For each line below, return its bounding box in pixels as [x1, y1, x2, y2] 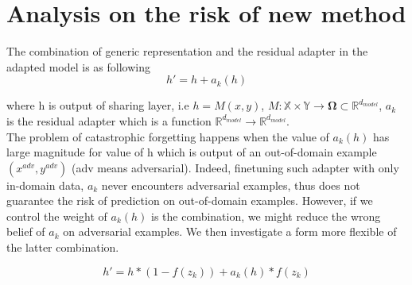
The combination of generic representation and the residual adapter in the [6, 43, 368, 60]
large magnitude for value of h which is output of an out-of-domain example [6, 144, 377, 160]
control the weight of [6, 207, 107, 224]
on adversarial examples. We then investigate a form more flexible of [63, 223, 397, 240]
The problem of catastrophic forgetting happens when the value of [6, 128, 329, 144]
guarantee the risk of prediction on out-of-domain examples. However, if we [6, 192, 373, 209]
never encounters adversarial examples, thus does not [101, 176, 360, 193]
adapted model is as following [6, 58, 150, 75]
